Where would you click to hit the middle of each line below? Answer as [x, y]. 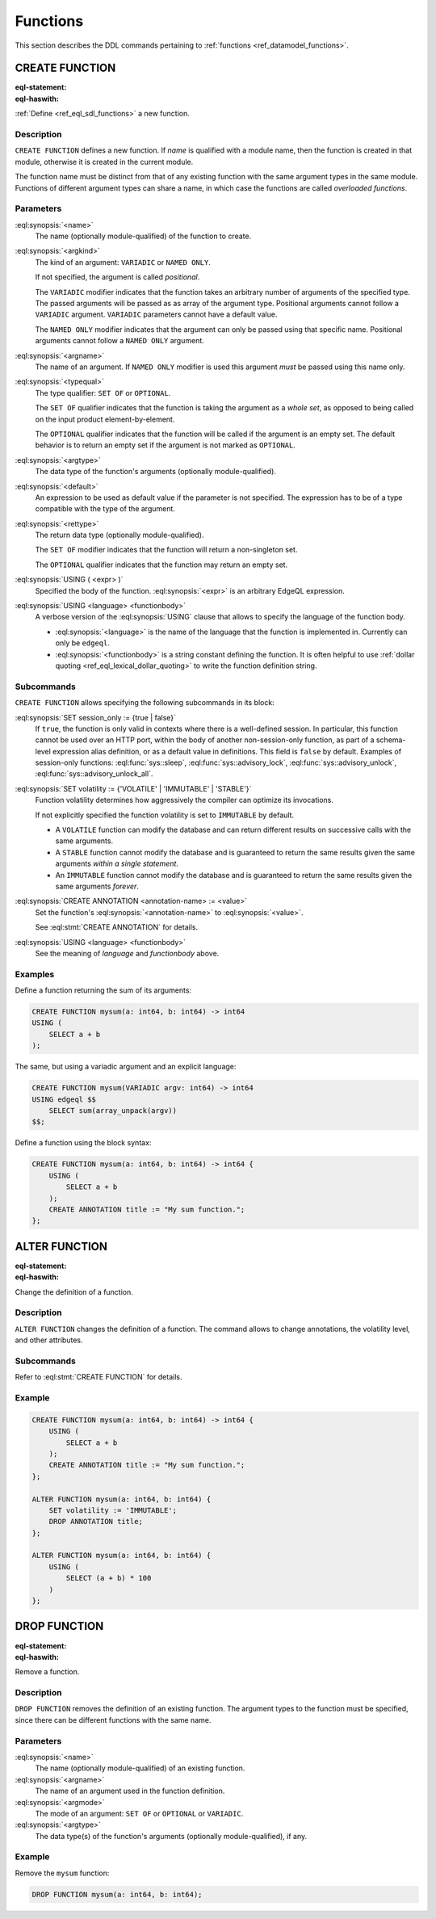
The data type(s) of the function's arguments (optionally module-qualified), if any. [171, 1836]
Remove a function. [47, 1672]
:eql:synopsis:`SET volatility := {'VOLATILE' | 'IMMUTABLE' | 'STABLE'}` [133, 788]
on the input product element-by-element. [105, 419]
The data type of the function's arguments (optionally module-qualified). [155, 472]
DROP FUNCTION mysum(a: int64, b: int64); [117, 1894]
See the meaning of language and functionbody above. [127, 953]
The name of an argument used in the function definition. [130, 1791]
